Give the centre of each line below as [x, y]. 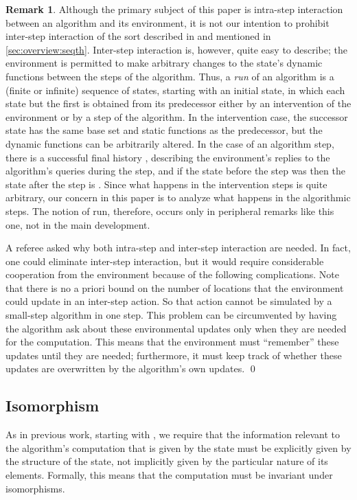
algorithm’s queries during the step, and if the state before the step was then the [175, 171]
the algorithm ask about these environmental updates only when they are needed [176, 328]
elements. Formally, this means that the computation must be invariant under [169, 475]
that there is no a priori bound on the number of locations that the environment [175, 287]
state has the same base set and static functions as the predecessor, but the [164, 130]
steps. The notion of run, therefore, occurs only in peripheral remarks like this [170, 211]
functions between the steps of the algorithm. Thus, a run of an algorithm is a [170, 76]
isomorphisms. [35, 488]
